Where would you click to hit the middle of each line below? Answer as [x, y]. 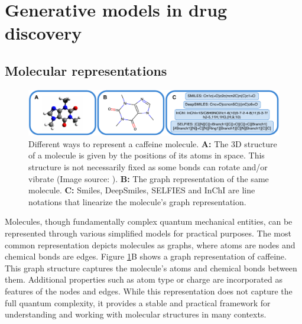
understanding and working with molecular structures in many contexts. [136, 314]
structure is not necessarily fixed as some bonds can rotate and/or [148, 166]
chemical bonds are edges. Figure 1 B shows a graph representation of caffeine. [146, 256]
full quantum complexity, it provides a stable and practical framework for [138, 302]
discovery [43, 33]
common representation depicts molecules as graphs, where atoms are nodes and [150, 244]
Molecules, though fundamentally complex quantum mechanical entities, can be [149, 221]
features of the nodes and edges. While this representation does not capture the [149, 291]
